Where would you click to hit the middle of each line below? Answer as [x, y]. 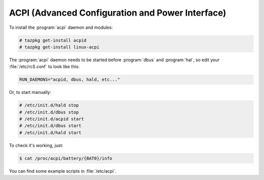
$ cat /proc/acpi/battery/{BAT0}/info [66, 158]
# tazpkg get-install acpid [53, 40]
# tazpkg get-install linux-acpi [59, 47]
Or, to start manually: [30, 92]
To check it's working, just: [36, 145]
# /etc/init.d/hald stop [49, 105]
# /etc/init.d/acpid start [52, 119]
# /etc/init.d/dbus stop [49, 112]
